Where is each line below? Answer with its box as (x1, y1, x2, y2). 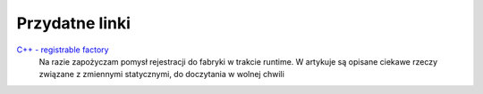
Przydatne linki (16, 13, 131, 33)
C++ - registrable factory (16, 44, 109, 55)
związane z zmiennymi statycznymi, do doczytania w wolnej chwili (38, 69, 285, 80)
